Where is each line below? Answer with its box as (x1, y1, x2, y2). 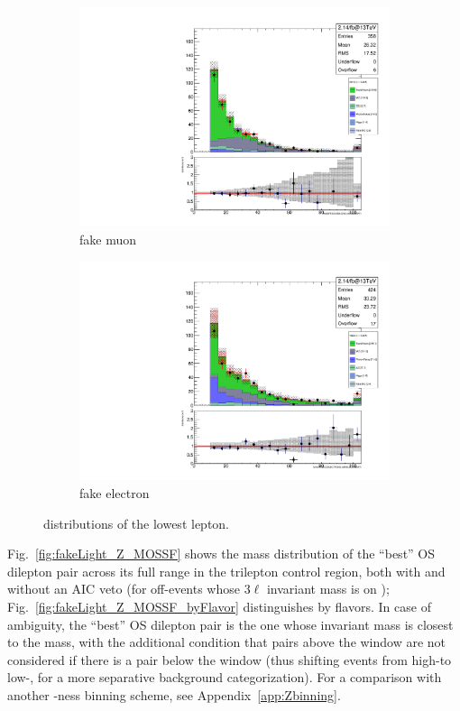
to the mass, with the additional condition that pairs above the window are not (7, 633, 446, 651)
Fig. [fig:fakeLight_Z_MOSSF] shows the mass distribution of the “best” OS (7, 544, 436, 563)
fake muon (79, 229, 136, 248)
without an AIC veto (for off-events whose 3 (7, 579, 251, 598)
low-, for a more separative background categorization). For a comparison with (7, 668, 442, 687)
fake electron (79, 484, 150, 502)
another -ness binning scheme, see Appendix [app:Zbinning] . (7, 685, 341, 704)
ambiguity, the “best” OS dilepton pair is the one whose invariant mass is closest (7, 614, 454, 633)
